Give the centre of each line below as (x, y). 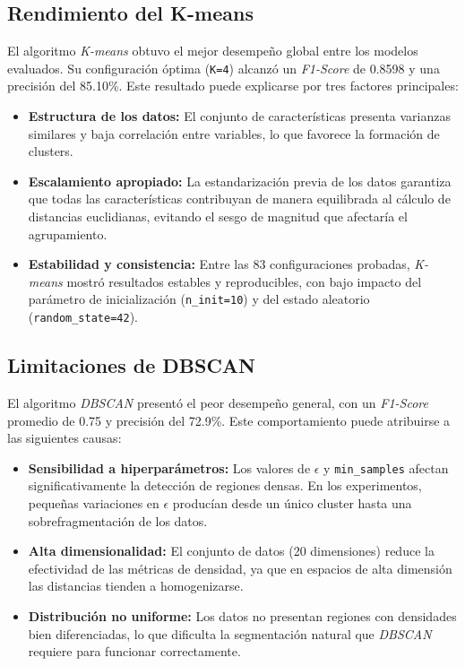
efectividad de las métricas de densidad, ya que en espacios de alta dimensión (240, 568)
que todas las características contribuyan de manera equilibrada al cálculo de (239, 199)
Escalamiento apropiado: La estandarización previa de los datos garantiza (240, 181)
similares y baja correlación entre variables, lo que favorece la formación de (234, 133)
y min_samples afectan (386, 467)
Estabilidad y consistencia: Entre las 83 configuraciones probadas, (219, 264)
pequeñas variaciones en (94, 502)
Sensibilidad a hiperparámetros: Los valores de (169, 467)
